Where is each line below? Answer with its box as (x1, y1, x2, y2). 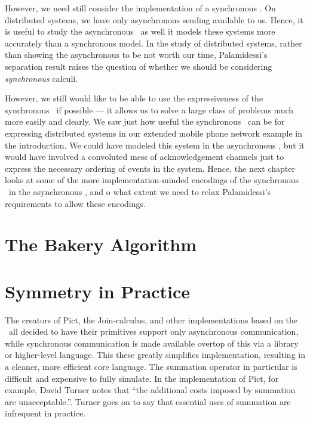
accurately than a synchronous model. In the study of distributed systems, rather (5, 36, 302, 49)
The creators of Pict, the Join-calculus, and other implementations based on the (5, 313, 298, 326)
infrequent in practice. (5, 407, 86, 419)
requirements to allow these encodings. (5, 197, 146, 209)
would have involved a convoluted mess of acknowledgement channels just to (5, 150, 284, 163)
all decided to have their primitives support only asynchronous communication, (8, 325, 299, 338)
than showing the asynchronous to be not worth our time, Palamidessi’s (5, 48, 268, 61)
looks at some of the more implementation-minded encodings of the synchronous (5, 174, 299, 186)
